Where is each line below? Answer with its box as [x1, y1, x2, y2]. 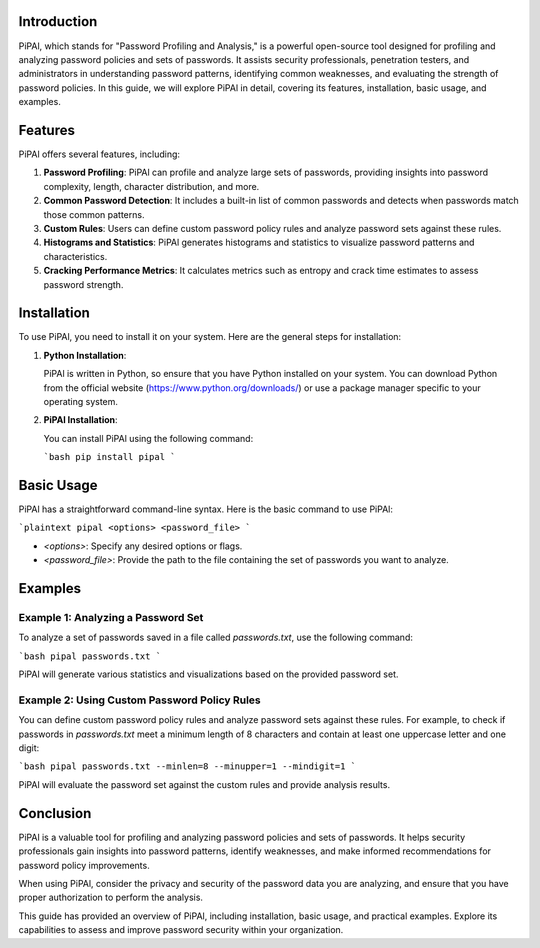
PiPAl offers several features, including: [18, 148, 180, 160]
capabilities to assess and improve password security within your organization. [18, 924, 344, 936]
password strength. [43, 278, 124, 290]
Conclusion [18, 805, 92, 822]
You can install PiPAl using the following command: [43, 432, 254, 444]
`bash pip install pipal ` [43, 451, 176, 463]
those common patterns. [43, 208, 145, 220]
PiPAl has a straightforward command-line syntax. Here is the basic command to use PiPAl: [18, 503, 394, 515]
